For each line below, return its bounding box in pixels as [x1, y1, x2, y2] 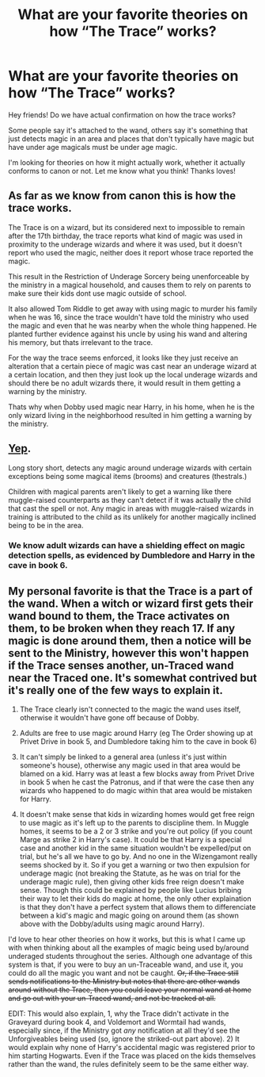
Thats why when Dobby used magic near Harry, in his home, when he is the [8, 402, 255, 412]
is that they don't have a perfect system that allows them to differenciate [19, 903, 256, 912]
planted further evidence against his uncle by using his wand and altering [8, 329, 248, 339]
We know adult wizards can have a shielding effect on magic [8, 540, 245, 551]
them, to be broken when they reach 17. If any [8, 621, 236, 635]
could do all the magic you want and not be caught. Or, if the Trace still [8, 968, 239, 978]
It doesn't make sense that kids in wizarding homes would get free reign [19, 810, 256, 819]
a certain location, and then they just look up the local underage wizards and [8, 370, 258, 379]
